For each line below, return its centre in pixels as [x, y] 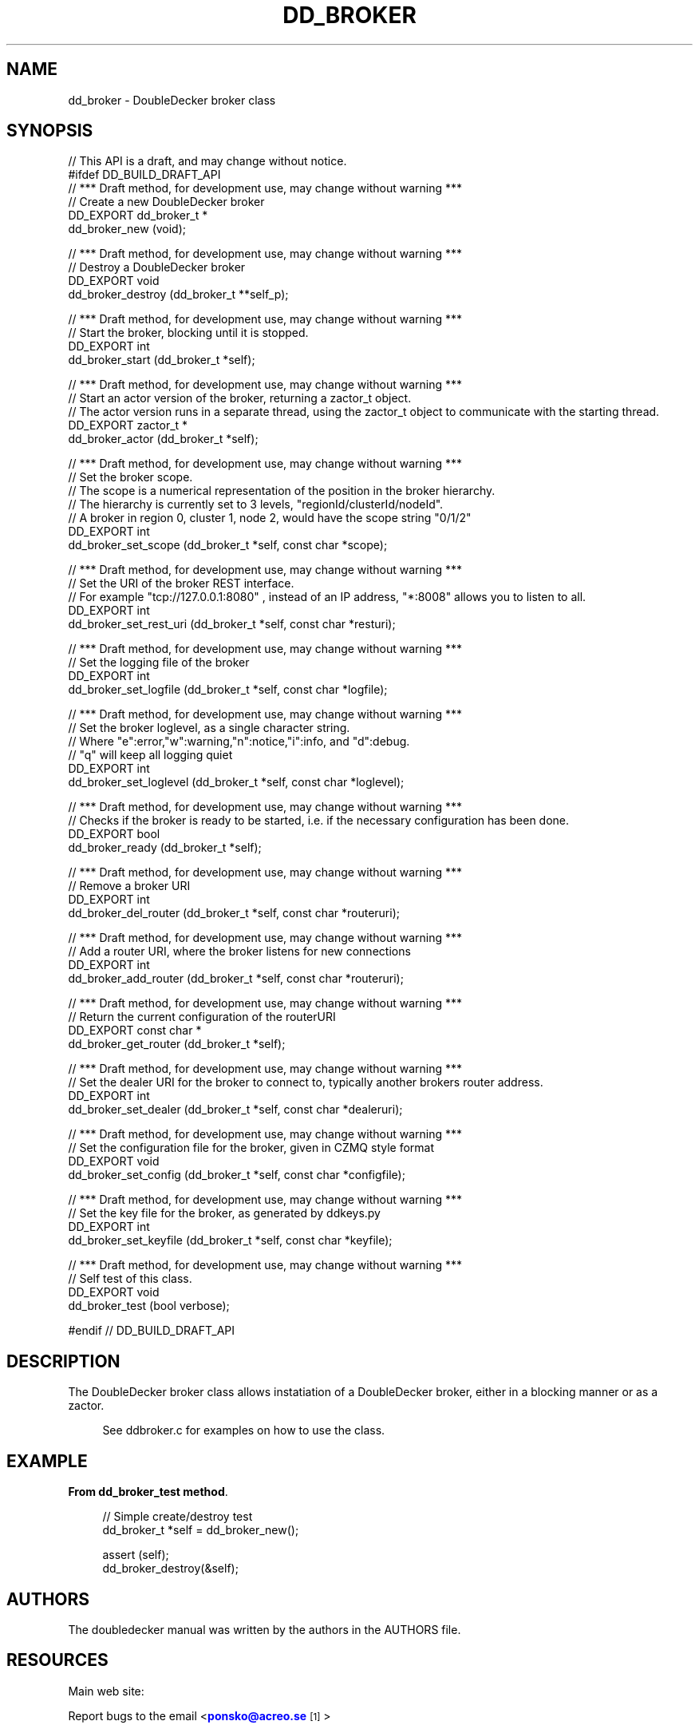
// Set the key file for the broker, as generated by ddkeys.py [224, 1213]
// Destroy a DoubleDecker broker [157, 267]
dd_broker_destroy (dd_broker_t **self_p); [178, 295]
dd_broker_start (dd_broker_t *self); [162, 360]
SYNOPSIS [50, 131]
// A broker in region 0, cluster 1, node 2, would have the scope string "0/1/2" [270, 518]
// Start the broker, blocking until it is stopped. [188, 333]
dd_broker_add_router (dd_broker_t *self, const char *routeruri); [236, 979]
